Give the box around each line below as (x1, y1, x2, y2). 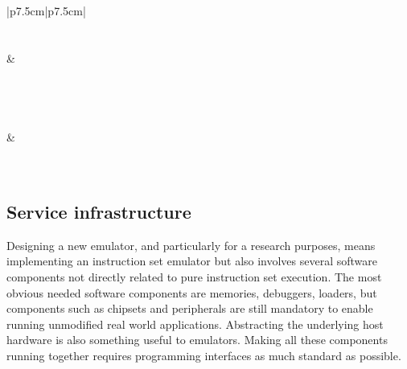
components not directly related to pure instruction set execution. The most (6, 268, 382, 285)
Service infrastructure (6, 199, 191, 223)
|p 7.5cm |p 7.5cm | (6, 2, 86, 18)
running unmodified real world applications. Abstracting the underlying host (6, 315, 384, 332)
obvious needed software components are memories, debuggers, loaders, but (6, 284, 377, 301)
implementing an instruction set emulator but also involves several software (6, 252, 378, 269)
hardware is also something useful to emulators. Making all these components (6, 331, 388, 348)
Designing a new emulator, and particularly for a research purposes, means (6, 236, 376, 253)
